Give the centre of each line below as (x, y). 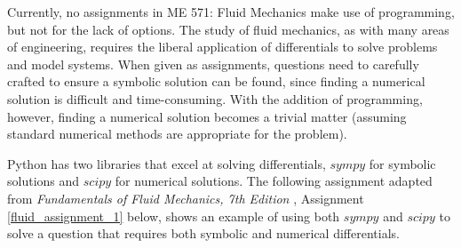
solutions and (44, 181)
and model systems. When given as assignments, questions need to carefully (213, 64)
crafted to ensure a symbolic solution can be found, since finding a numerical (216, 81)
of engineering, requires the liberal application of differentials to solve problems (223, 47)
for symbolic (402, 163)
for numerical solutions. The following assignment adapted (274, 181)
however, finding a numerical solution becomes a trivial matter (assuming (207, 116)
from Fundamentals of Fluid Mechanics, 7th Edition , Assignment (186, 198)
